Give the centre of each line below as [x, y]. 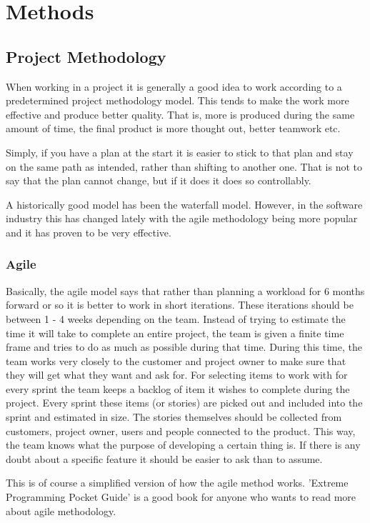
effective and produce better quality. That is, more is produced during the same [180, 114]
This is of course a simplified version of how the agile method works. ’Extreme [177, 483]
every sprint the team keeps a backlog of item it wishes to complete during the [178, 388]
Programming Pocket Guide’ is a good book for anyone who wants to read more [181, 497]
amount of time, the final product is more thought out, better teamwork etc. [173, 128]
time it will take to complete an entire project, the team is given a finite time [175, 333]
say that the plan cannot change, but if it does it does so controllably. [159, 180]
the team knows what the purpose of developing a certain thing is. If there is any [183, 445]
